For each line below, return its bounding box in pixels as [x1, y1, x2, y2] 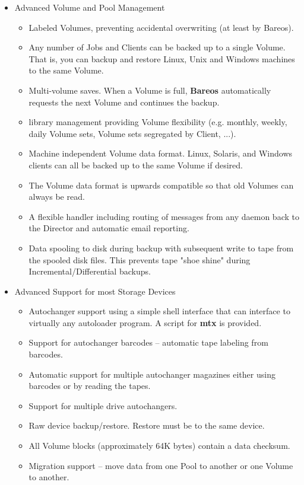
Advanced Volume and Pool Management [14, 1, 165, 13]
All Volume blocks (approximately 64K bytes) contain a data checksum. [28, 439, 290, 452]
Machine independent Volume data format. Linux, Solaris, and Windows [28, 147, 293, 159]
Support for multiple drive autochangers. [28, 399, 178, 411]
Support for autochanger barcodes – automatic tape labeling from [28, 336, 268, 349]
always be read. [28, 190, 85, 203]
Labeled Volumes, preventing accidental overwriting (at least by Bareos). [28, 21, 294, 33]
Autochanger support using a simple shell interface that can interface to [28, 305, 290, 317]
